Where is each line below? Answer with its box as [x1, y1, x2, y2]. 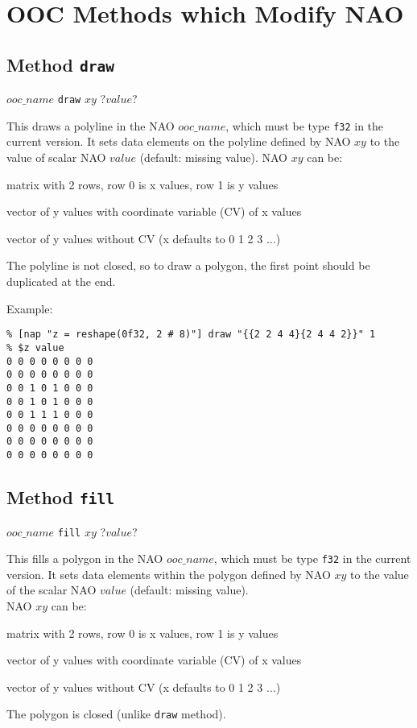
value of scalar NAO [6, 149, 106, 166]
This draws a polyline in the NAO [6, 117, 175, 134]
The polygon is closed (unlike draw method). [6, 705, 226, 722]
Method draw [6, 52, 114, 77]
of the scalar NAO [6, 581, 97, 598]
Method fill [6, 485, 114, 510]
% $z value [6, 341, 64, 354]
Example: [6, 300, 53, 316]
